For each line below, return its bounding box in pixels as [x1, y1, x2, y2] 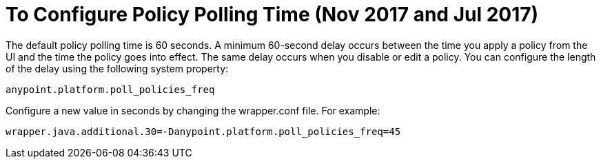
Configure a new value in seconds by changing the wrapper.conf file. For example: [6, 104, 380, 116]
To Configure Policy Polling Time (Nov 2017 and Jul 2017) [6, 3, 539, 26]
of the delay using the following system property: [6, 62, 229, 74]
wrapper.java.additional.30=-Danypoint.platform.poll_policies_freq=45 [6, 125, 401, 137]
